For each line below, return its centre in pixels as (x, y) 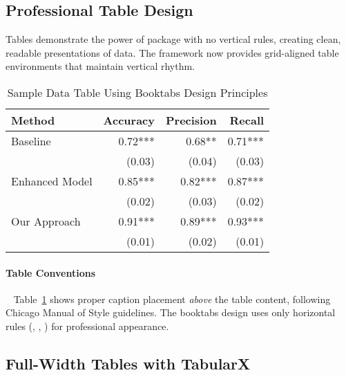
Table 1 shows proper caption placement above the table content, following (172, 299)
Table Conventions (51, 272)
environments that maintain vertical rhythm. (100, 66)
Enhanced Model (52, 181)
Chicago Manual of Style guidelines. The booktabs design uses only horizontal (171, 312)
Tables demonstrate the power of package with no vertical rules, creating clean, (173, 39)
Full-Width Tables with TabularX (128, 363)
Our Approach (46, 221)
